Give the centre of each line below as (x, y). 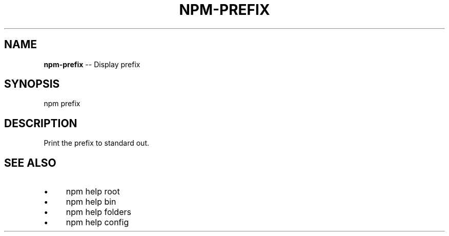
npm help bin (91, 202)
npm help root (93, 192)
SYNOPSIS (32, 84)
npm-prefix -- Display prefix (92, 64)
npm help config (97, 222)
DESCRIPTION (41, 123)
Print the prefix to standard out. (97, 143)
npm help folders (98, 212)
